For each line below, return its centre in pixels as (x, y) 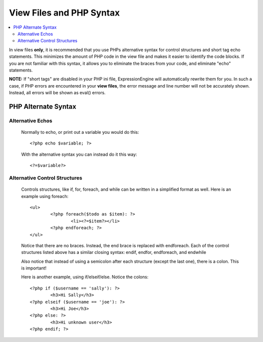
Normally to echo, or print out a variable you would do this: (80, 132)
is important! (34, 268)
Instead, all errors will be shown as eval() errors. (57, 93)
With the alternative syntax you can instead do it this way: (79, 154)
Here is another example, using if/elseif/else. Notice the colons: (85, 277)
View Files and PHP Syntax (65, 13)
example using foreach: (45, 196)
